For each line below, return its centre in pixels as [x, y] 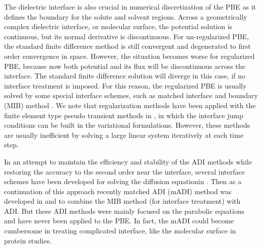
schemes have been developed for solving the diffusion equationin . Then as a [123, 181]
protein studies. [28, 240]
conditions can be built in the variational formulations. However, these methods [127, 125]
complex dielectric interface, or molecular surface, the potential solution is [118, 26]
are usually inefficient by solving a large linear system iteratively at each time [124, 135]
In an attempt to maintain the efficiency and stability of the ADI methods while [128, 161]
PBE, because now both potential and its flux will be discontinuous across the [125, 66]
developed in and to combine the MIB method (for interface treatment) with [122, 201]
